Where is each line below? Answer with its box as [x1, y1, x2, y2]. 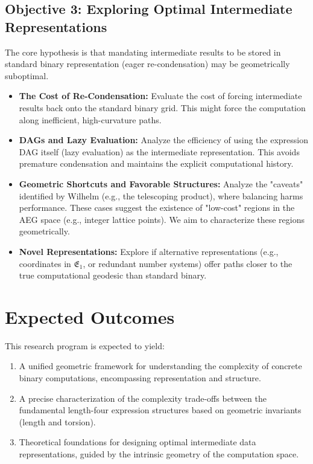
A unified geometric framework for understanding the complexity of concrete [19, 359, 302, 372]
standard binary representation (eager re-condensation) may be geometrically [5, 57, 290, 70]
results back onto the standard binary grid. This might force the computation [19, 101, 306, 114]
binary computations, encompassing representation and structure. [19, 372, 261, 384]
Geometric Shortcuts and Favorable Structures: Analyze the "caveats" [19, 177, 303, 190]
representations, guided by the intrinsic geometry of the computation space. [19, 447, 299, 460]
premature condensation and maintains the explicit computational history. [19, 157, 294, 170]
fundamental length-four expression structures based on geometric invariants [19, 404, 302, 416]
